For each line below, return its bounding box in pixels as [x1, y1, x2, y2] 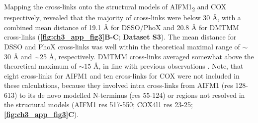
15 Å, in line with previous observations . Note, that [84, 61, 244, 71]
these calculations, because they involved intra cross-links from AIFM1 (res [4, 80, 233, 90]
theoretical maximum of [4, 61, 77, 71]
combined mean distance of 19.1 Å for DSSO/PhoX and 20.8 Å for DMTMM [4, 22, 239, 32]
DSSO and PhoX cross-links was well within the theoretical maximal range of [4, 41, 240, 51]
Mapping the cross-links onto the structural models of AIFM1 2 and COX [4, 1, 227, 13]
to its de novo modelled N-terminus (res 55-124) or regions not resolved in [19, 89, 245, 100]
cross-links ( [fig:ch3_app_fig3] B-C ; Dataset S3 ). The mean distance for [4, 32, 237, 42]
